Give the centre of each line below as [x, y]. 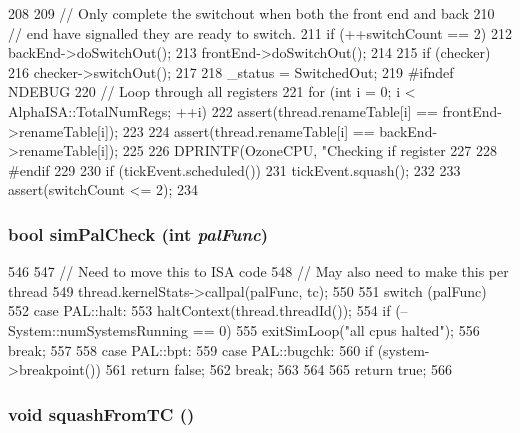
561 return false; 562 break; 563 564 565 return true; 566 [279, 369]
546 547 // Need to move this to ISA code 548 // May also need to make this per [258, 271]
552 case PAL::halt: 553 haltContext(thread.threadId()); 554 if [199, 310]
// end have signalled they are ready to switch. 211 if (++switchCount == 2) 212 [260, 32]
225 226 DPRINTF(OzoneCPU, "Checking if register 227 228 [310, 150]
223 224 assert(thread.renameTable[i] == [248, 130]
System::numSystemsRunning [98, 329]
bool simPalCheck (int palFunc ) [138, 233]
